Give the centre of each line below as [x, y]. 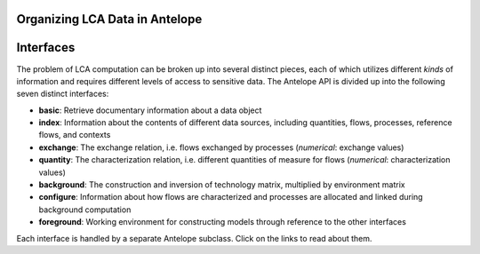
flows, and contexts [75, 135]
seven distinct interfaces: [63, 94]
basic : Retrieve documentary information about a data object [150, 110]
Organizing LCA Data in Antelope [109, 19]
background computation [85, 210]
